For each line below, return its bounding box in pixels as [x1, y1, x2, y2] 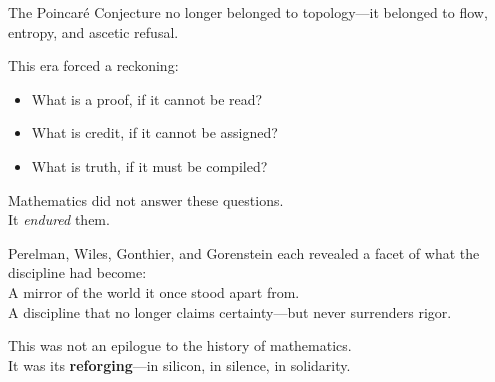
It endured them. [8, 209, 110, 230]
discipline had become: [8, 262, 147, 283]
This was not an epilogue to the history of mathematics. [8, 335, 352, 356]
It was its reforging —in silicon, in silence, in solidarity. [8, 354, 351, 375]
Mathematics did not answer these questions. [8, 189, 284, 210]
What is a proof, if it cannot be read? [31, 88, 263, 109]
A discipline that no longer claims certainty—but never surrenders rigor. [8, 301, 452, 322]
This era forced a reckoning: [8, 55, 179, 76]
